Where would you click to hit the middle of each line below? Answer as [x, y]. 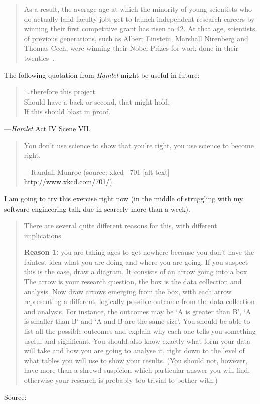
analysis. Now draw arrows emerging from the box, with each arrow [128, 291]
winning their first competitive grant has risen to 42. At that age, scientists [140, 28]
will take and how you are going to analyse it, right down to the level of [134, 350]
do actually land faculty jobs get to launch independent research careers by [139, 18]
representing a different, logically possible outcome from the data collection [139, 301]
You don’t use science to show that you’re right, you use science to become [139, 145]
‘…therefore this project [59, 92]
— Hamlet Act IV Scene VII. [47, 128]
